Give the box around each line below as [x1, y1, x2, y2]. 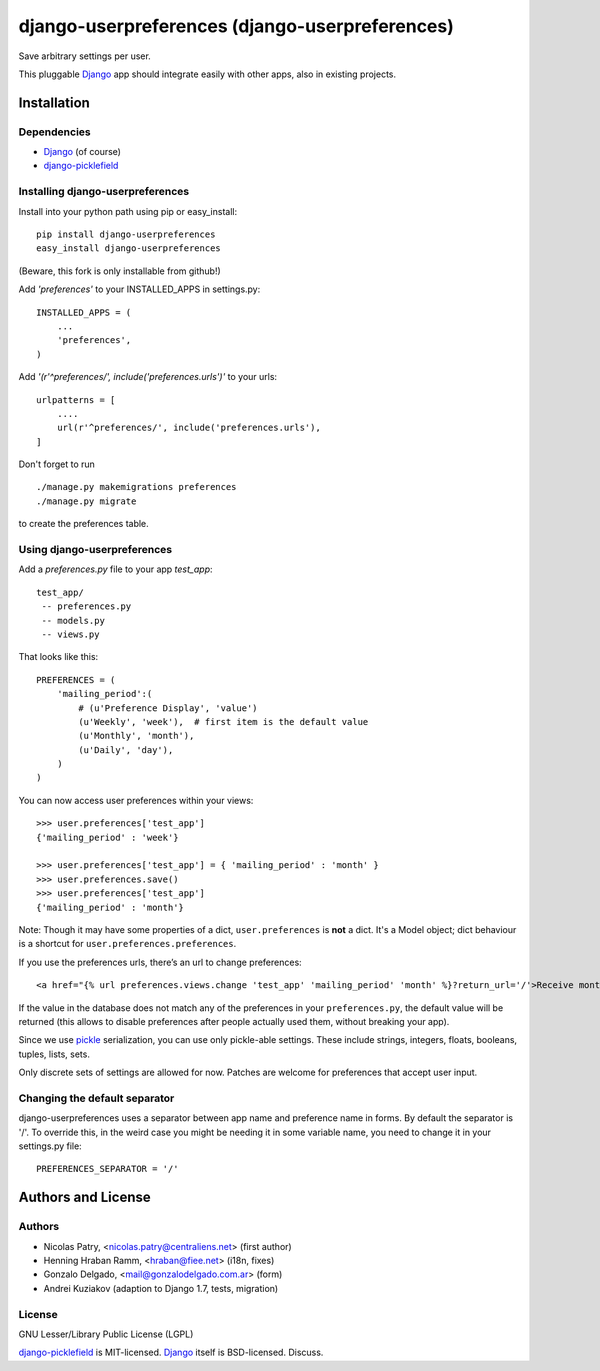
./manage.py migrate [36, 495, 137, 507]
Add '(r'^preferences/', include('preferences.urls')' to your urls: [18, 371, 278, 383]
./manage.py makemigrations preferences [36, 481, 237, 493]
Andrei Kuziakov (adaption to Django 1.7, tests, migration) [43, 1282, 279, 1294]
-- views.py [41, 628, 100, 640]
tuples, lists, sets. [18, 1048, 90, 1060]
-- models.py [41, 615, 105, 626]
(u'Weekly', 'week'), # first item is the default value [78, 716, 369, 727]
